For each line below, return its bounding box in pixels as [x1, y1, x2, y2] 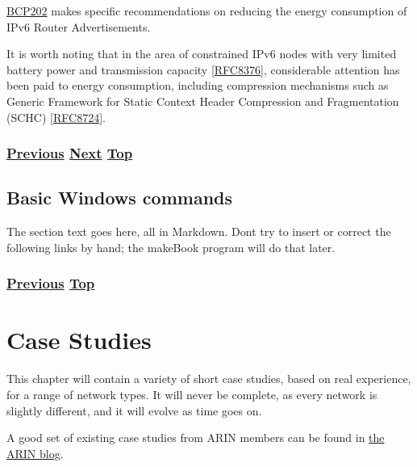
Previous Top [6, 273, 95, 293]
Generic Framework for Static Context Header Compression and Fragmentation [6, 92, 399, 109]
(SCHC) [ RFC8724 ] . [6, 108, 106, 125]
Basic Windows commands [6, 185, 233, 210]
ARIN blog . [6, 444, 64, 461]
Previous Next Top [6, 143, 133, 163]
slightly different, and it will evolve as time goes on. [6, 402, 262, 419]
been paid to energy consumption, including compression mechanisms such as [6, 77, 389, 94]
